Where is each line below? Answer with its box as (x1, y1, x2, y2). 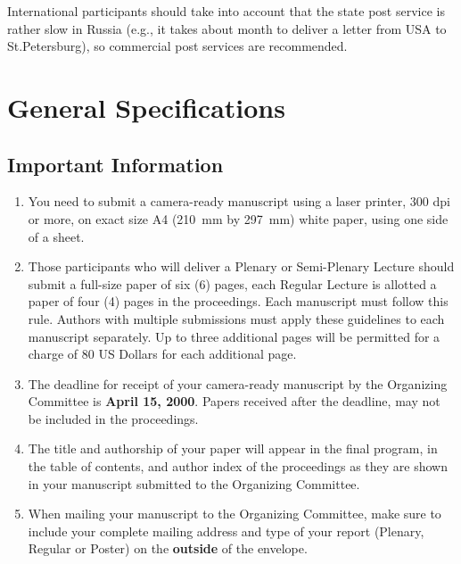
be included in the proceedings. (28, 409, 199, 427)
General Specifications (7, 88, 285, 125)
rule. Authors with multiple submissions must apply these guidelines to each (28, 309, 445, 328)
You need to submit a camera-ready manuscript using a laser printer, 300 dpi (28, 192, 450, 211)
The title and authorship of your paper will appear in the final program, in (28, 439, 438, 458)
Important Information (7, 150, 224, 178)
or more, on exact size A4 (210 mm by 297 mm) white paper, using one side (28, 209, 449, 228)
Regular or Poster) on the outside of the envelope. (28, 539, 308, 558)
